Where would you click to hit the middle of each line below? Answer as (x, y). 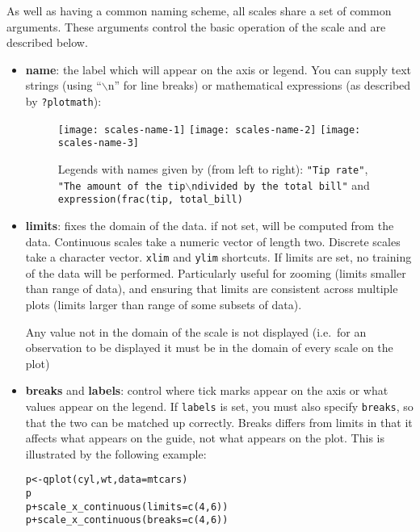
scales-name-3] (99, 143)
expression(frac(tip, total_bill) (150, 200)
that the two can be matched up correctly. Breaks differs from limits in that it (219, 422)
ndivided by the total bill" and (281, 184)
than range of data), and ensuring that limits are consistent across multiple (212, 289)
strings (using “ (63, 85)
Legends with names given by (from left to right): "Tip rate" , (213, 168)
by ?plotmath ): (63, 101)
